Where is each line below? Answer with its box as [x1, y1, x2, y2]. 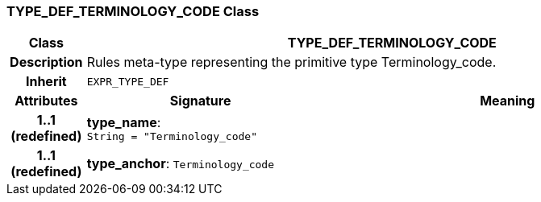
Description [10, 54, 83, 71]
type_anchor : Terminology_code [86, 155, 275, 172]
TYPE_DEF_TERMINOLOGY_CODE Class [6, 3, 260, 19]
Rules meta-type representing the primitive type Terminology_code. [86, 54, 497, 71]
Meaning [480, 93, 535, 109]
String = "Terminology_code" [86, 130, 257, 142]
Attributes [15, 93, 78, 109]
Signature [169, 93, 231, 109]
